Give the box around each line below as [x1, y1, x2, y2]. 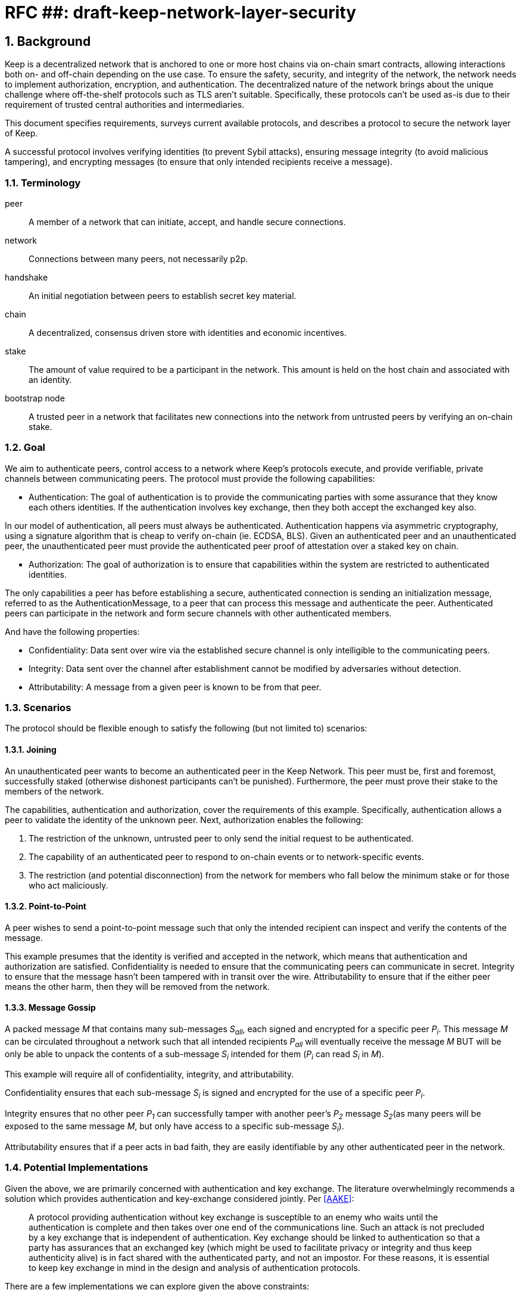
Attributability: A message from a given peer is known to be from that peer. [29, 681, 322, 692]
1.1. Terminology [5, 176, 81, 189]
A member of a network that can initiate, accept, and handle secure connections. [29, 216, 346, 227]
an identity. [29, 374, 72, 385]
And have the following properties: [5, 626, 140, 637]
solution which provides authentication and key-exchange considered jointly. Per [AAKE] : [5, 1193, 354, 1204]
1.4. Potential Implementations [5, 1161, 148, 1174]
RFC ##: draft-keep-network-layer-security [5, 2, 357, 23]
